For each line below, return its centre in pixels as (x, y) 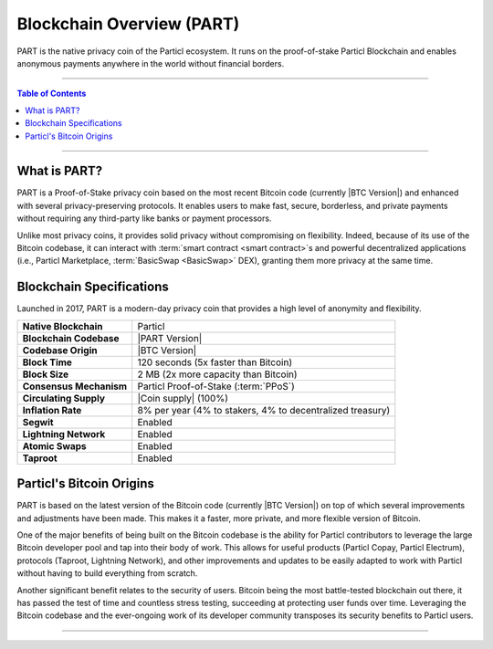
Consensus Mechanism (75, 386)
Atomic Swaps (54, 445)
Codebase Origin (60, 350)
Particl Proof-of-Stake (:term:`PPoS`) (216, 386)
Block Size (46, 374)
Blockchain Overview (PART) (128, 24)
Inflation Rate (52, 410)
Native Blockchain (63, 326)
